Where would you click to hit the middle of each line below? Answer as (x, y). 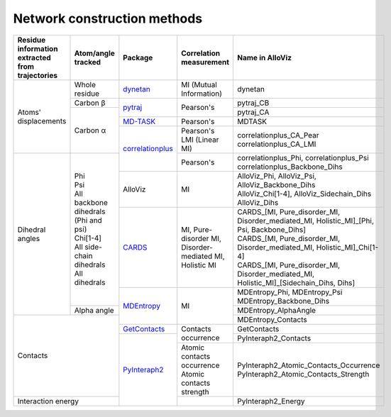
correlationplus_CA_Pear (278, 135)
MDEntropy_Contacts (272, 319)
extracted (34, 57)
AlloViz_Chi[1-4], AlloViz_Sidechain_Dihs (304, 194)
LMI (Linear (200, 140)
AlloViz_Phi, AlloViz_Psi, (277, 176)
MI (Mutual (199, 84)
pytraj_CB (253, 103)
